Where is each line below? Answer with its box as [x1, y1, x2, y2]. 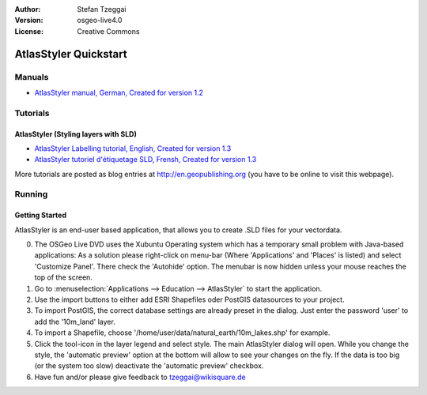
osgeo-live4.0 [77, 16, 123, 25]
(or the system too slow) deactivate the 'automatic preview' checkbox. [34, 361, 264, 371]
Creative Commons [77, 26, 140, 36]
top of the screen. [34, 273, 93, 282]
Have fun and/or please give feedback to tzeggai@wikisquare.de [34, 372, 246, 382]
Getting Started [14, 210, 67, 220]
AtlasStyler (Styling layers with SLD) [14, 129, 138, 138]
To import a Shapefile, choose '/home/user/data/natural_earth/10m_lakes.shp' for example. [34, 328, 331, 337]
